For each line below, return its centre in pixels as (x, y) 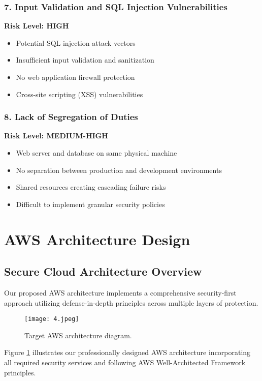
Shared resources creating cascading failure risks (91, 187)
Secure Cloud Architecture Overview (103, 271)
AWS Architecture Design (97, 239)
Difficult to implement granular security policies (90, 204)
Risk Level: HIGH (37, 26)
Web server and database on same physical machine (96, 153)
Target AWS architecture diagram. (78, 335)
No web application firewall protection (75, 77)
